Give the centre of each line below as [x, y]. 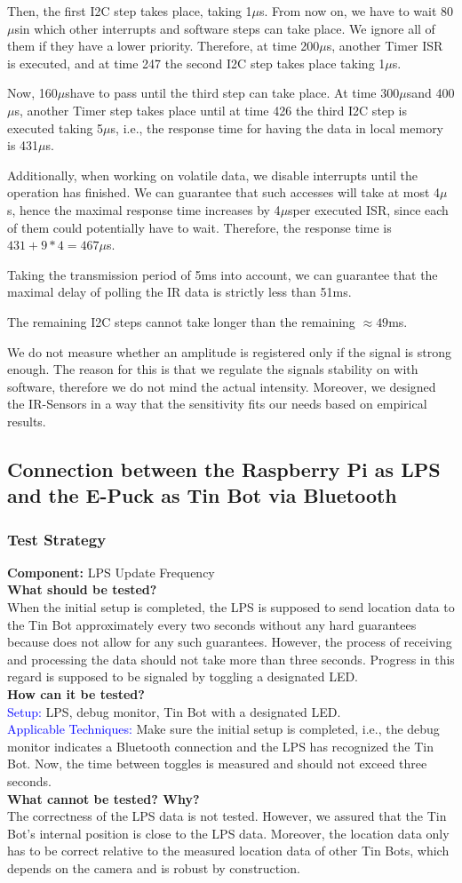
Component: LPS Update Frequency [111, 572]
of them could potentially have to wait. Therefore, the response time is [199, 227]
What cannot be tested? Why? [104, 798]
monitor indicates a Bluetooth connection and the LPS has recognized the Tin [220, 746]
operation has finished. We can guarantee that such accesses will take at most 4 [224, 192]
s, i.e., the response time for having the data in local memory [277, 127]
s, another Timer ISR [385, 46]
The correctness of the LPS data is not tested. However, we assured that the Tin [227, 816]
